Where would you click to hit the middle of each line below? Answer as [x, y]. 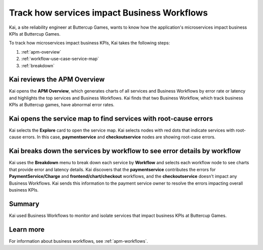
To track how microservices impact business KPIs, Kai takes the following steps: [89, 43]
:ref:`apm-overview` [41, 52]
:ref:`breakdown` [38, 65]
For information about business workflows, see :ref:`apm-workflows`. [78, 241]
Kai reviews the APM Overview [57, 80]
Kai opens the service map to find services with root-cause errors [111, 119]
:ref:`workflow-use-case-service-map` [60, 59]
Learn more [27, 229]
